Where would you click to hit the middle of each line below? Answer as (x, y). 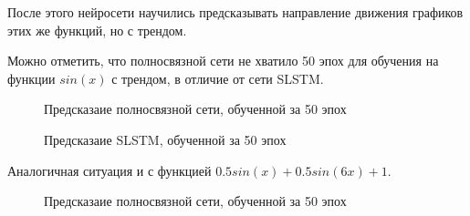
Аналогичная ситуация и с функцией (110, 170)
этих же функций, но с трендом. (97, 30)
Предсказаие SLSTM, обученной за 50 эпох (165, 139)
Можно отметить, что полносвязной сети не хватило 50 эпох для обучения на (223, 61)
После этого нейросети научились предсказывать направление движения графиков (235, 12)
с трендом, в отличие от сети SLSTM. (218, 78)
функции (31, 78)
